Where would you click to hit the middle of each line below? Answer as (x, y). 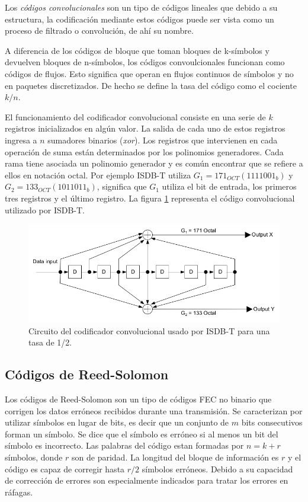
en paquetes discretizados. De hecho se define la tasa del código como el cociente (151, 85)
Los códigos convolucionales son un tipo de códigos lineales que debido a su (141, 7)
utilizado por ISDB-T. (45, 210)
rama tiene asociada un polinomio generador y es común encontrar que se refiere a (154, 163)
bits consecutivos (272, 422)
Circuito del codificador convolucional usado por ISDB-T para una (149, 330)
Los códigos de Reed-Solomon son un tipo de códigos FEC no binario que (138, 399)
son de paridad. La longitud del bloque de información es (175, 457)
